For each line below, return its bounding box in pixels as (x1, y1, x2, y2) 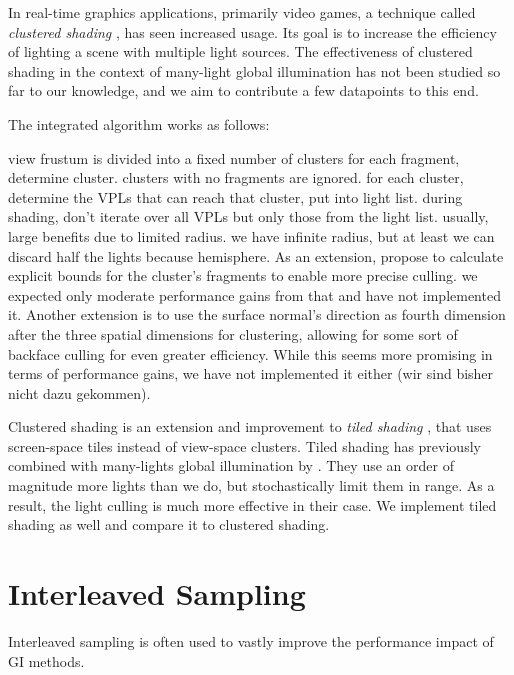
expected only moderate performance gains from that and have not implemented (8, 284, 501, 305)
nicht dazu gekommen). (8, 382, 151, 403)
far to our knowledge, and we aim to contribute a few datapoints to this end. (8, 80, 479, 101)
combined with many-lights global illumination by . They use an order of (8, 455, 454, 476)
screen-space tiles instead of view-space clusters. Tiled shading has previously (8, 435, 481, 456)
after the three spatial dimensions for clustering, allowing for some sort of (8, 323, 458, 344)
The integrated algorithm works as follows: (8, 113, 270, 134)
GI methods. (8, 650, 85, 671)
